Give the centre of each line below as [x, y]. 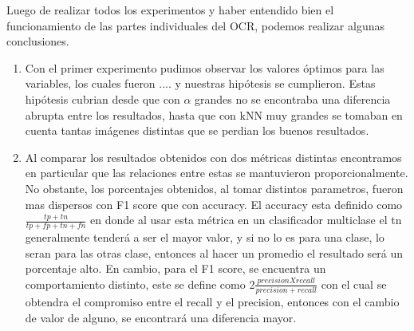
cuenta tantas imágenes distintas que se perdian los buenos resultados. [197, 130]
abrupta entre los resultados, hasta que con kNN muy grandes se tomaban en [214, 114]
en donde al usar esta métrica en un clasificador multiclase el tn [246, 220]
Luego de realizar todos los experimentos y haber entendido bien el [170, 10]
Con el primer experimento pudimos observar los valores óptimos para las [205, 67]
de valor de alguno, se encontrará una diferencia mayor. [161, 317]
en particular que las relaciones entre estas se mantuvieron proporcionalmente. [217, 173]
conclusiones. [38, 41]
